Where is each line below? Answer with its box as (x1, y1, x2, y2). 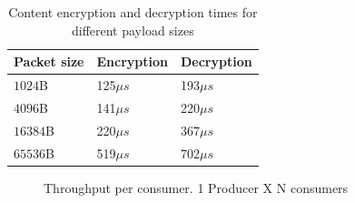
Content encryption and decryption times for (8, 3, 258, 21)
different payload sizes (71, 20, 194, 39)
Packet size (14, 52, 84, 71)
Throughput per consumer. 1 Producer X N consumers (44, 178, 349, 197)
